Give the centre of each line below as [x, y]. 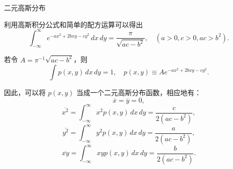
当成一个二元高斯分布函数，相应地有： [139, 92]
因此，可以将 [25, 92]
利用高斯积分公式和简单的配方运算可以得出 [73, 24]
